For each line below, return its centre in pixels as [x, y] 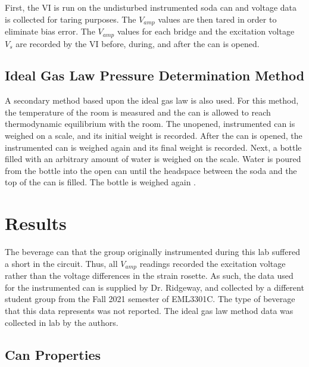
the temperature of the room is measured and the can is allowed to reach [138, 112]
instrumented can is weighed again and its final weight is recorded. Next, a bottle [153, 147]
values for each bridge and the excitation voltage [206, 31]
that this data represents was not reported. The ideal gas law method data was [149, 310]
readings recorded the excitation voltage [213, 263]
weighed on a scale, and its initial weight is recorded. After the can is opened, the [154, 136]
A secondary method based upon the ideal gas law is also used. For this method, [152, 100]
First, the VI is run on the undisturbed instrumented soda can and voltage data [151, 7]
